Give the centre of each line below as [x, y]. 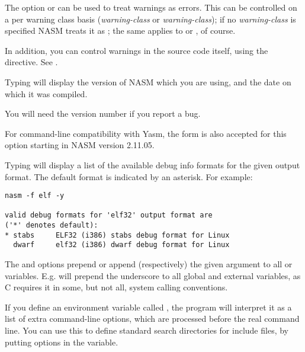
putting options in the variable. [62, 342]
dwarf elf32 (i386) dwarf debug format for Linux [121, 245]
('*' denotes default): [52, 225]
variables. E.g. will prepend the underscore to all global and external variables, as [153, 275]
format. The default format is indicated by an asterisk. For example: [129, 176]
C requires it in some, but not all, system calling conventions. [116, 287]
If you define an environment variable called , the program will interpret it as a [148, 307]
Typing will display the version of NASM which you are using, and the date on [148, 81]
